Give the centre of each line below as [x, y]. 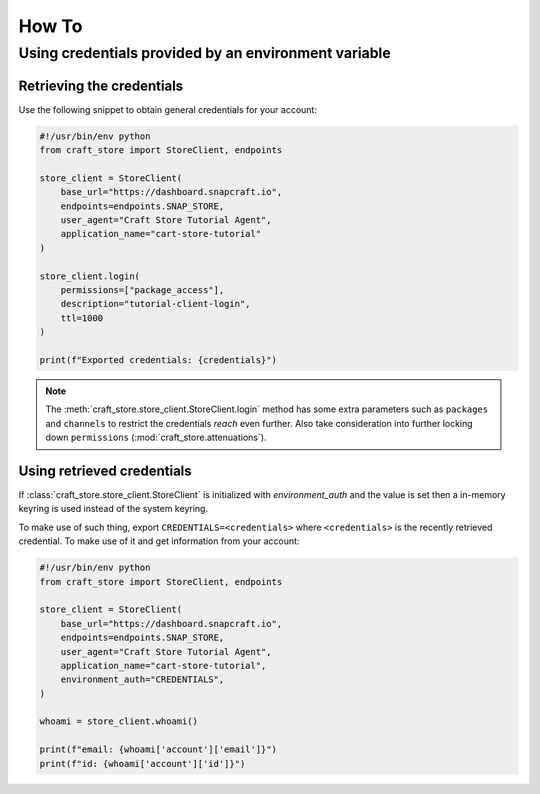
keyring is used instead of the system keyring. [113, 509]
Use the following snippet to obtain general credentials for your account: [167, 109]
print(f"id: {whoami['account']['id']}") [142, 763]
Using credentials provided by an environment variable [205, 53]
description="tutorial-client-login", [155, 304]
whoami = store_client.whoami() [119, 721]
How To [50, 26]
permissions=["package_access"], [142, 290]
